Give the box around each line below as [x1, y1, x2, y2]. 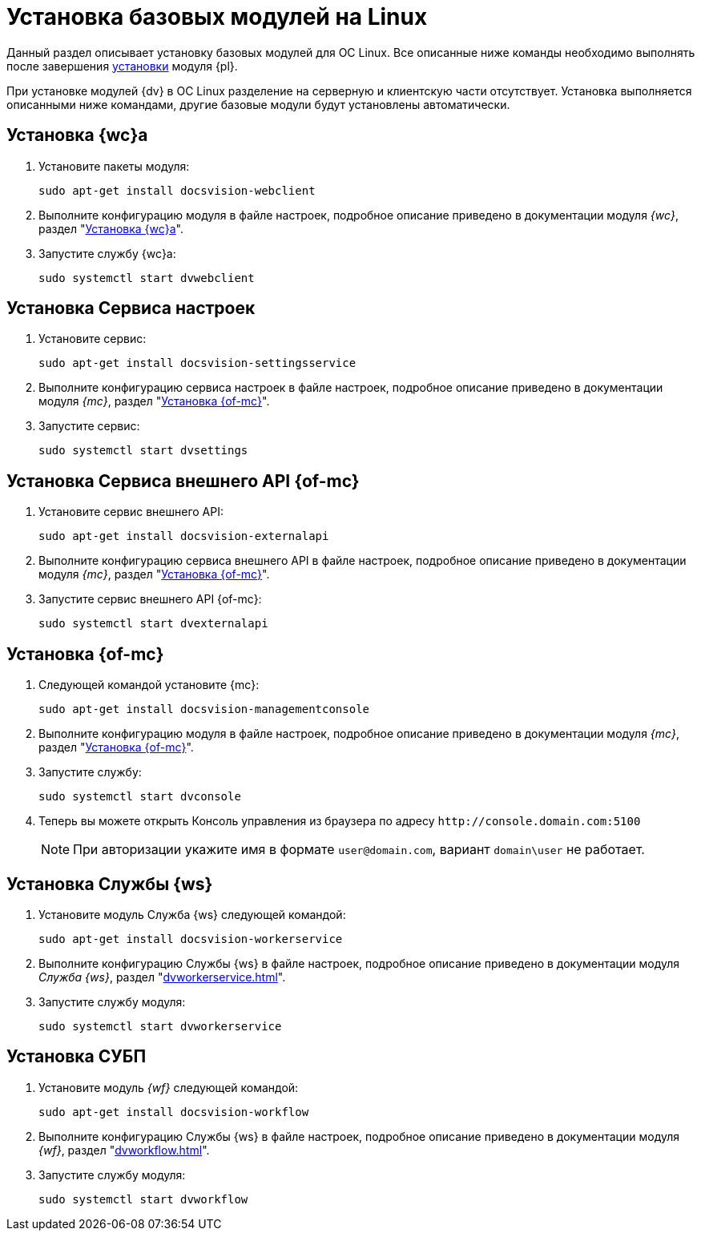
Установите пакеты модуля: [38, 159, 190, 173]
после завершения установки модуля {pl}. [6, 58, 238, 73]
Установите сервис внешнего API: [38, 505, 224, 519]
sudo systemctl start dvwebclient [38, 271, 255, 284]
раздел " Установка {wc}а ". [38, 221, 183, 236]
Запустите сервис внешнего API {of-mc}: [38, 592, 262, 606]
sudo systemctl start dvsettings [38, 444, 248, 457]
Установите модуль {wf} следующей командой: [38, 1080, 299, 1094]
